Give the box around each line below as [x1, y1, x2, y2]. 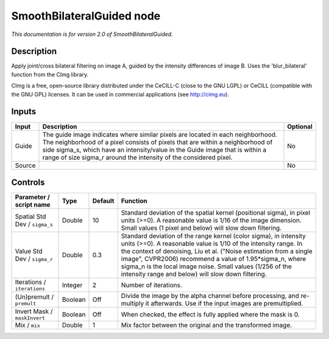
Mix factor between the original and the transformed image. [121, 321, 292, 329]
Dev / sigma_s [15, 220, 53, 229]
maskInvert [15, 315, 46, 321]
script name [15, 201, 51, 209]
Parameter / [15, 193, 50, 201]
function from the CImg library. [11, 71, 89, 78]
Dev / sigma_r [15, 255, 53, 263]
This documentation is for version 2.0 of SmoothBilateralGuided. [11, 30, 173, 38]
